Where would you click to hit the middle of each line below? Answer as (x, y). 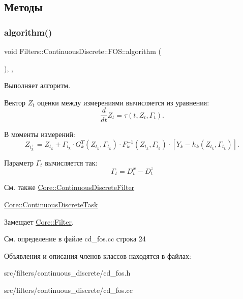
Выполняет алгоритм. (37, 85)
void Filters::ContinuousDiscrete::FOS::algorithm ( (83, 51)
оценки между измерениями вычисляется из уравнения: (123, 102)
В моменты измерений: (40, 134)
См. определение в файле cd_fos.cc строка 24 (75, 239)
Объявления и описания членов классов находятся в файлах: (98, 255)
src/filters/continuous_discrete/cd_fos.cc (68, 290)
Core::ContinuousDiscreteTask (51, 204)
